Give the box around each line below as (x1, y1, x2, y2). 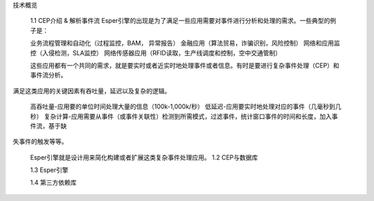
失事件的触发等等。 (12, 137, 68, 146)
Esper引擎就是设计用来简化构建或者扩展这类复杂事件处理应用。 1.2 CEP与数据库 (30, 153, 258, 162)
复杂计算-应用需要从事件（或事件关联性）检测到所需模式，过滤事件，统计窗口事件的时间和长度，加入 (44, 112, 332, 120)
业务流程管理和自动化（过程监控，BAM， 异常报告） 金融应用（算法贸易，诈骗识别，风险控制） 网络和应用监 (30, 39, 341, 48)
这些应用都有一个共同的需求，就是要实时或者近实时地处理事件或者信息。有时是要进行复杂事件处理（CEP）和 (30, 61, 339, 69)
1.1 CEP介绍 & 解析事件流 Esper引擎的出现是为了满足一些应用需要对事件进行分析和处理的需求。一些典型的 (30, 17, 330, 25)
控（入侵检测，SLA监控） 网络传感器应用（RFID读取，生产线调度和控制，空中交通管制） (30, 48, 282, 57)
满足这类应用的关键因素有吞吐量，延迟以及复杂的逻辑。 (12, 86, 171, 95)
